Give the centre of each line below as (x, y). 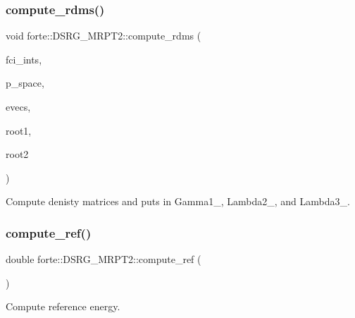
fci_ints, (24, 59)
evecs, (18, 106)
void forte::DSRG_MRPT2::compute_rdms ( (104, 36)
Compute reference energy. (63, 306)
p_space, (25, 83)
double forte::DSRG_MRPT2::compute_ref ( (104, 259)
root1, (19, 130)
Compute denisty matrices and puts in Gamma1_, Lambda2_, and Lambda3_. (178, 201)
